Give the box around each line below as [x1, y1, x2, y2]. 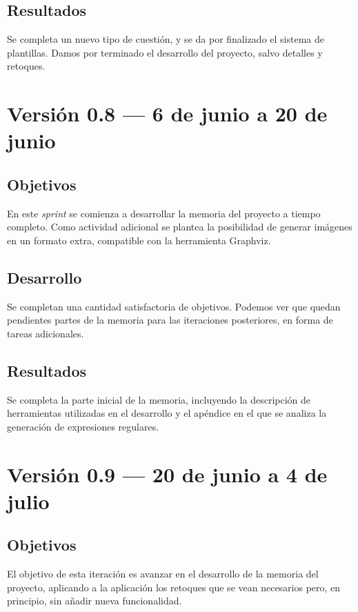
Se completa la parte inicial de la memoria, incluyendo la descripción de [7, 392, 311, 406]
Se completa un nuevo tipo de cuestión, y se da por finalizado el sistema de [7, 32, 324, 46]
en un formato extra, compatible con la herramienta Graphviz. [7, 233, 271, 247]
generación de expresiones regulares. [7, 419, 159, 433]
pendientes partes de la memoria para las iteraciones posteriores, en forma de [7, 313, 333, 327]
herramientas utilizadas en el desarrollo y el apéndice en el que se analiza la [7, 406, 327, 420]
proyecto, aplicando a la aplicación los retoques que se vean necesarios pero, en [7, 580, 341, 594]
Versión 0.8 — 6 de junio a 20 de [7, 99, 328, 128]
